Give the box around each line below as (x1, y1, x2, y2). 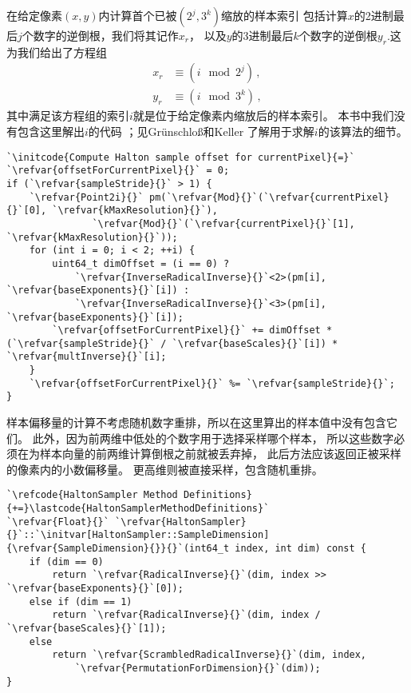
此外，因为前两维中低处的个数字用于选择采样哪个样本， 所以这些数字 (32, 429, 394, 446)
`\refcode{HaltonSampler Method (6, 489, 178, 501)
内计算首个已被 (98, 7, 177, 23)
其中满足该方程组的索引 (6, 107, 129, 124)
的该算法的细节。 (318, 123, 408, 140)
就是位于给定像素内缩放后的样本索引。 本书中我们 (132, 107, 394, 124)
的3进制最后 (231, 27, 294, 43)
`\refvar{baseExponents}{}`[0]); (6, 583, 184, 595)
